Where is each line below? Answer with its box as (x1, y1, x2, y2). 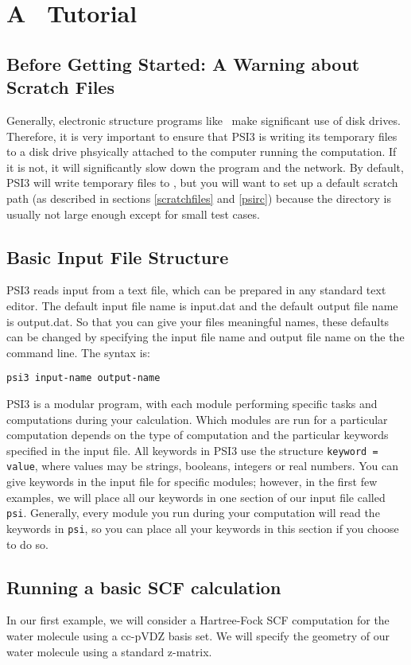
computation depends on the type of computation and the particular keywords (6, 426, 389, 443)
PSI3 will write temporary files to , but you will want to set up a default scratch (6, 174, 398, 191)
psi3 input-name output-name (6, 372, 161, 384)
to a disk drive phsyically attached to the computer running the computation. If (6, 143, 397, 160)
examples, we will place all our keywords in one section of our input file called (6, 488, 386, 505)
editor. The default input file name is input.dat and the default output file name (6, 297, 398, 313)
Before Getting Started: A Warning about (6, 51, 360, 76)
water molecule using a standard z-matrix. (6, 643, 212, 659)
